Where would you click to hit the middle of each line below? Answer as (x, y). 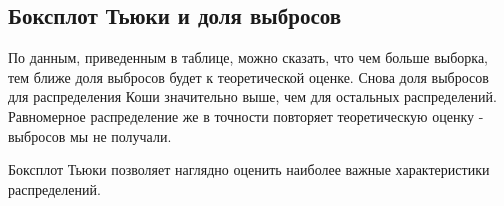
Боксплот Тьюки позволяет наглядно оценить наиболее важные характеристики (249, 169)
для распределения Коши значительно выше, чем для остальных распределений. (252, 96)
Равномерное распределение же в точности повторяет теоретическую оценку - (246, 115)
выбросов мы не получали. (90, 135)
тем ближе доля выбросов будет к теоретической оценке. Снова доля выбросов (248, 76)
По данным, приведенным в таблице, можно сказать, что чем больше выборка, (248, 57)
